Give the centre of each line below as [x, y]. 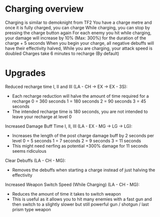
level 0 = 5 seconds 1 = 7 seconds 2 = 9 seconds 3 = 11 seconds [76, 141]
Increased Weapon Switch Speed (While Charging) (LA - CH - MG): [72, 184]
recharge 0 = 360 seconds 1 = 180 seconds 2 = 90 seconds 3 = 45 [79, 101]
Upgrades [26, 73]
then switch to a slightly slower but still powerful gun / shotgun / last [80, 204]
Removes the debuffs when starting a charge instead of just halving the [84, 170]
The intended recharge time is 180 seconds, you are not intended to [80, 111]
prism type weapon [31, 209]
